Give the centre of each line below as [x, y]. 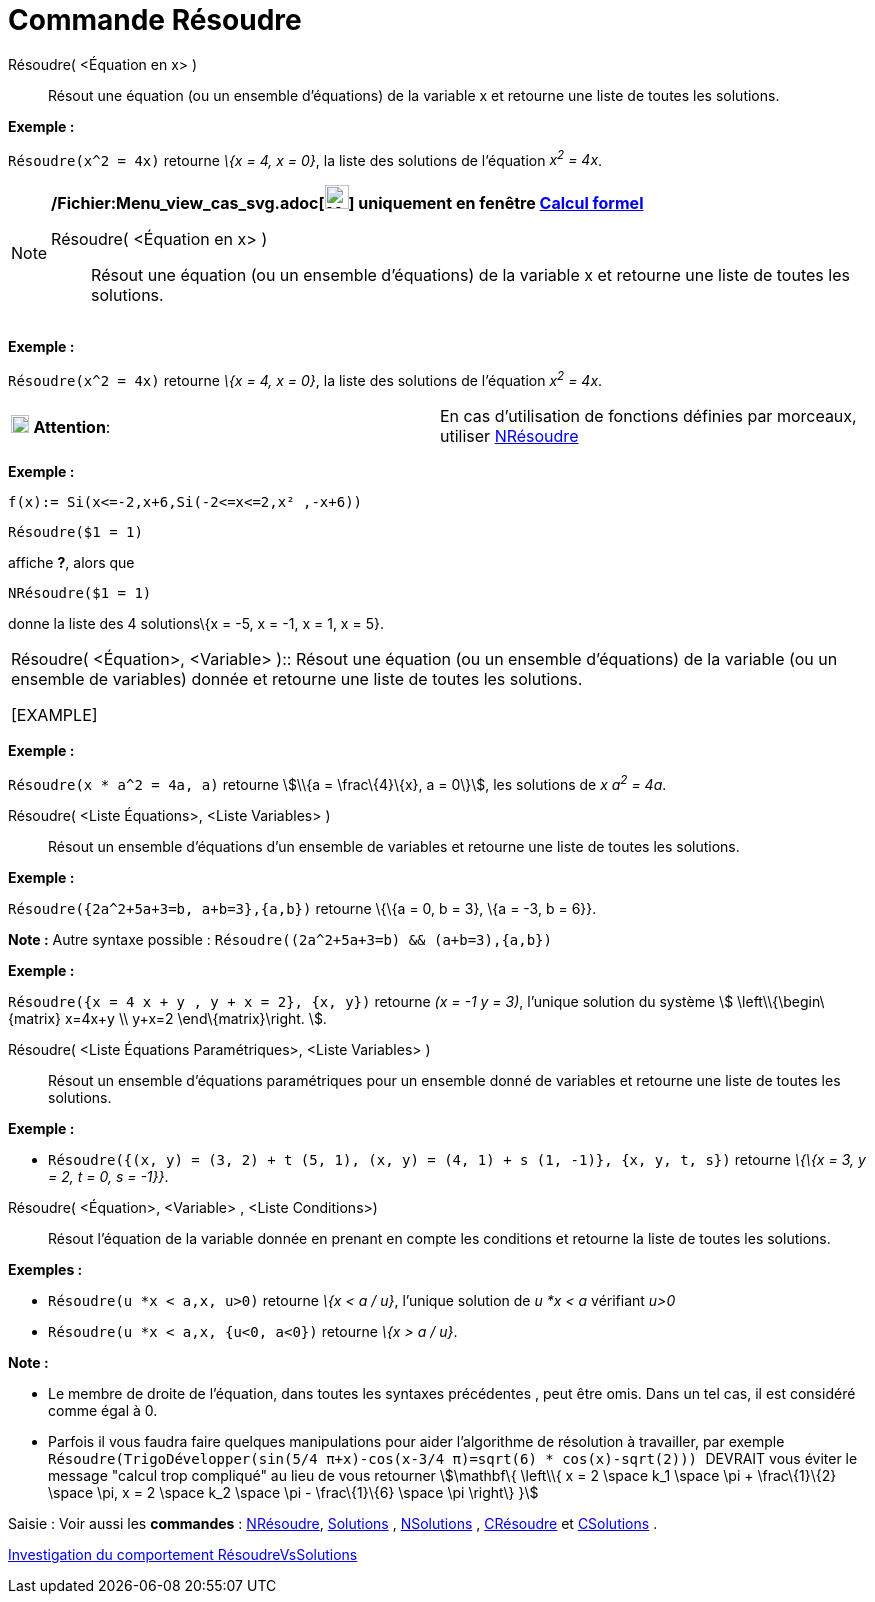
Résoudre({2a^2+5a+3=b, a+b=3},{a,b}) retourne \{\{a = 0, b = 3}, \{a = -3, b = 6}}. [302, 908]
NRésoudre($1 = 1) [80, 593]
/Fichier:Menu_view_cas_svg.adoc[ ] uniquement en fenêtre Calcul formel [347, 203]
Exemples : [45, 1269]
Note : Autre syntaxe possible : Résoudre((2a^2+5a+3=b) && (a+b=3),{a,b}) [280, 939]
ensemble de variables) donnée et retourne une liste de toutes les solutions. [297, 679]
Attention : [72, 427]
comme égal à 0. [103, 1410]
